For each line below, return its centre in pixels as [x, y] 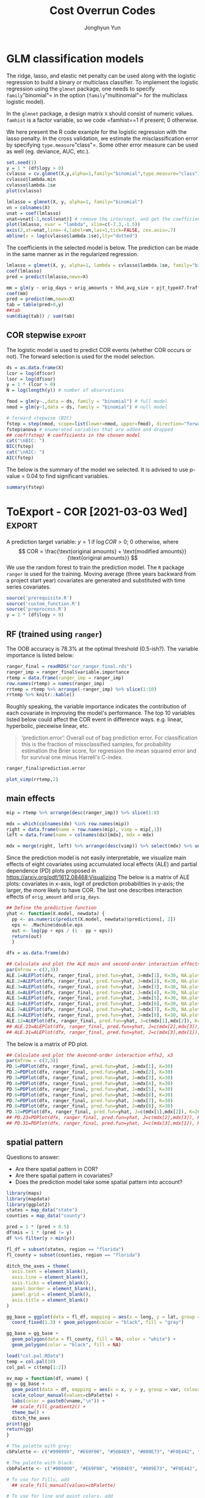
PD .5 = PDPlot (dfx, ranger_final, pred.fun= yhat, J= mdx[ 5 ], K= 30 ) [90, 1089]
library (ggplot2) [28, 1205]
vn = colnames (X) [28, 207]
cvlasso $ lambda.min [31, 180]
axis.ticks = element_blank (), [52, 1283]
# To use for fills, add [38, 1480]
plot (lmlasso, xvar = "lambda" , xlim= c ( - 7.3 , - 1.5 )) [73, 225]
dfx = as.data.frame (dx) [38, 953]
